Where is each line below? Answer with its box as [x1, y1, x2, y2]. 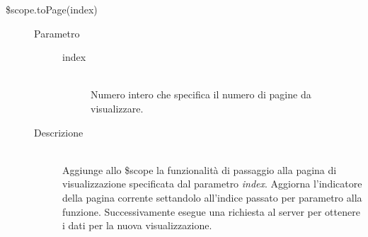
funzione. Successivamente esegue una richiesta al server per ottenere [62, 204, 360, 219]
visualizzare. [91, 100, 144, 115]
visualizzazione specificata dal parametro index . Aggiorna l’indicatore [62, 176, 362, 191]
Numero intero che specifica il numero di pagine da [91, 87, 311, 102]
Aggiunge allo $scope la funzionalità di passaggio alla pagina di [62, 162, 337, 177]
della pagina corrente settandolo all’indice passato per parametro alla [62, 190, 362, 204]
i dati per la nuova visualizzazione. [62, 218, 212, 233]
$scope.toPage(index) [6, 2, 98, 16]
